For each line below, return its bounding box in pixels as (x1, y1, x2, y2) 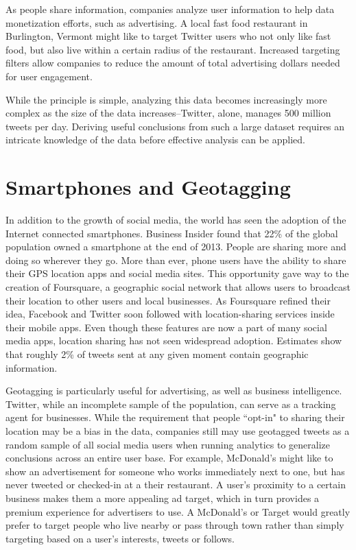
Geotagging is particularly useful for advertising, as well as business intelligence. (5, 383, 342, 398)
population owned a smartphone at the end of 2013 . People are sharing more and (5, 239, 346, 254)
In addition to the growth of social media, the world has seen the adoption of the (5, 213, 346, 227)
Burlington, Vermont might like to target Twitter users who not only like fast (5, 29, 331, 43)
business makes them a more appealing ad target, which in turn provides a (5, 490, 320, 505)
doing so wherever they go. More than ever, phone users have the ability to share (5, 252, 346, 267)
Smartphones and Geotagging (5, 173, 291, 201)
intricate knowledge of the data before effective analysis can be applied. (5, 132, 305, 147)
